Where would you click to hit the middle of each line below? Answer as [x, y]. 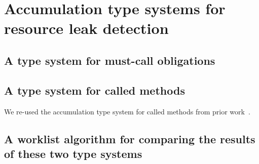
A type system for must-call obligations [110, 60]
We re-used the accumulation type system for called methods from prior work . [127, 111]
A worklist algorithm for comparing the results [130, 138]
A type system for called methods [95, 90]
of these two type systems [73, 153]
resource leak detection [86, 28]
